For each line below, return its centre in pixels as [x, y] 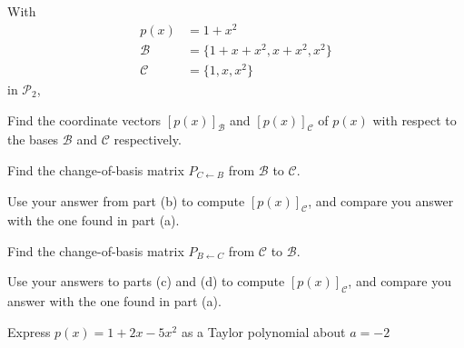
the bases [33, 139]
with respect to [415, 119]
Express [29, 331]
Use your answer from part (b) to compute [126, 200]
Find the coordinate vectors [84, 119]
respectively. [148, 139]
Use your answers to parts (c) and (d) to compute [146, 281]
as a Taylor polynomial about [263, 331]
